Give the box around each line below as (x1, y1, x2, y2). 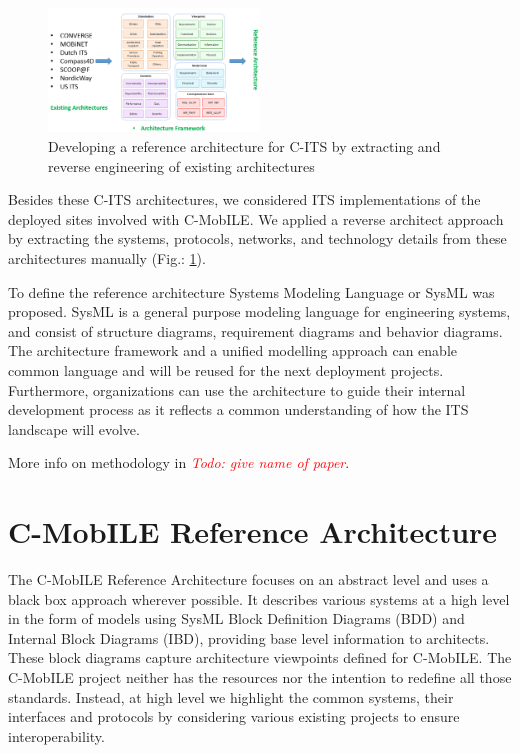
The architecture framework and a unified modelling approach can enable (8, 340, 457, 361)
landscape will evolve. (8, 418, 140, 439)
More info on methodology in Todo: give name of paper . (8, 452, 350, 473)
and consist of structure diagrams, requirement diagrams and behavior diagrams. (8, 320, 503, 341)
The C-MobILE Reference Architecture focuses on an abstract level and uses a (8, 569, 489, 590)
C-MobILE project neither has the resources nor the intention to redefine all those (8, 667, 512, 688)
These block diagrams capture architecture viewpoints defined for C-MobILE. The (8, 647, 512, 668)
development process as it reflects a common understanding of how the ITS (8, 399, 469, 420)
